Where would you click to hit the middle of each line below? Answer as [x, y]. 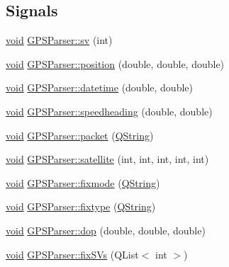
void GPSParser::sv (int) [59, 40]
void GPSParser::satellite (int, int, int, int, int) [107, 159]
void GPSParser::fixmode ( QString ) [83, 182]
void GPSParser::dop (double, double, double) [106, 230]
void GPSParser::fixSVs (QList [72, 254]
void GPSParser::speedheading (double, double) [109, 111]
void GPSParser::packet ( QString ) [80, 135]
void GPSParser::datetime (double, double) [99, 87]
